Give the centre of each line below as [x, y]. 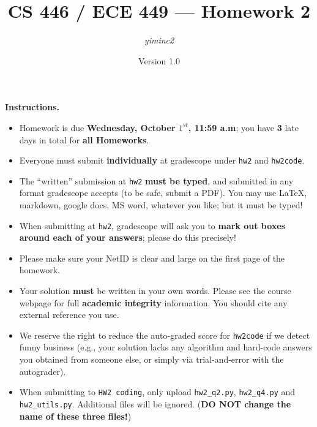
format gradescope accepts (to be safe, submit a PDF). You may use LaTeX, [163, 193]
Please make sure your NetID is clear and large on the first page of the [152, 258]
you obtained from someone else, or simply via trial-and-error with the [151, 359]
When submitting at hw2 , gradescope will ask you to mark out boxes [152, 225]
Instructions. [32, 107]
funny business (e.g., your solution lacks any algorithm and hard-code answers [166, 347]
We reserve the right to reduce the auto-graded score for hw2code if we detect [165, 335]
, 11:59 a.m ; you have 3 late [243, 127]
